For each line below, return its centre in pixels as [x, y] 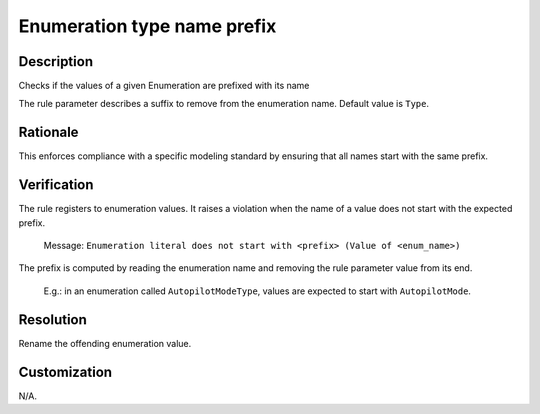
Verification [56, 185]
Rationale [48, 132]
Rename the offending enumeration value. [105, 343]
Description [56, 61]
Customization [65, 371]
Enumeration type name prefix [147, 26]
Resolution [52, 319]
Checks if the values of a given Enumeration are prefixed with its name [164, 86]
